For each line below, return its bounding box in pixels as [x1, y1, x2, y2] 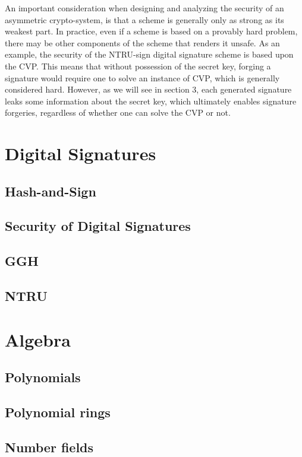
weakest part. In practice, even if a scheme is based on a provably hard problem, [5, 25, 298, 37]
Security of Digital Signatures [5, 217, 191, 235]
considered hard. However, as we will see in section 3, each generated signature [5, 83, 292, 96]
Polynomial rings [5, 402, 111, 421]
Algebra [5, 327, 71, 351]
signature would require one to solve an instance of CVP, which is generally [5, 71, 280, 84]
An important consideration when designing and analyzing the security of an [5, 2, 284, 14]
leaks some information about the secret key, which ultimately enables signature [5, 94, 297, 107]
